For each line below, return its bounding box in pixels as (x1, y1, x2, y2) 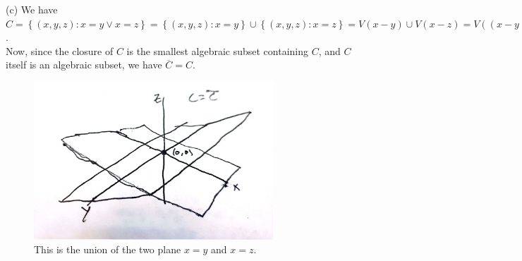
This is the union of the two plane (34, 242, 181, 257)
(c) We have (6, 2, 58, 16)
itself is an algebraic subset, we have (6, 57, 162, 72)
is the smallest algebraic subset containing (126, 43, 309, 58)
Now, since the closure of (6, 43, 114, 58)
